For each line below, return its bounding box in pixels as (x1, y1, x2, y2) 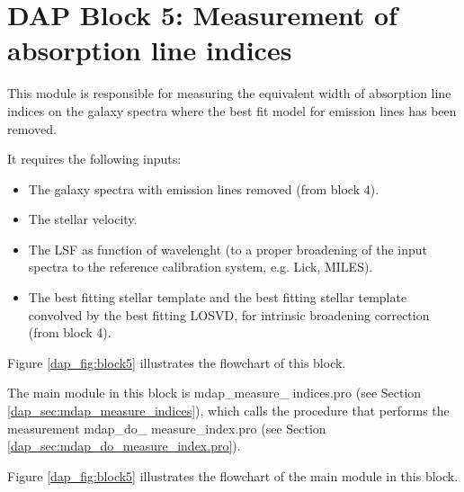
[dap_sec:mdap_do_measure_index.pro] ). (7, 436, 241, 455)
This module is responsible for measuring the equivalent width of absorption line (7, 84, 451, 103)
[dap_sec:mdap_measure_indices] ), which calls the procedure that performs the (7, 401, 450, 420)
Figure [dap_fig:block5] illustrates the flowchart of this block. (7, 353, 346, 371)
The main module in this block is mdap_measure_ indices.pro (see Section (7, 383, 422, 402)
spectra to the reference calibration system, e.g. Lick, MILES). (28, 257, 373, 276)
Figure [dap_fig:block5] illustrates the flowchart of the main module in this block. (7, 466, 459, 485)
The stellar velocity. (28, 210, 138, 228)
